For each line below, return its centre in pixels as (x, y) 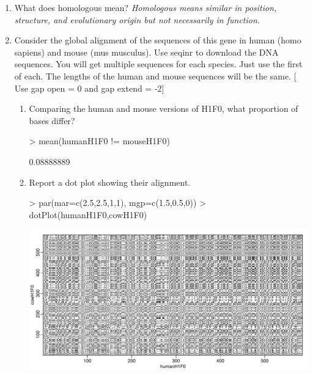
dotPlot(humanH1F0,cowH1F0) (88, 214)
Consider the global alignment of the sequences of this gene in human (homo (158, 40)
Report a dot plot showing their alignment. (110, 182)
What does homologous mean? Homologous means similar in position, (145, 7)
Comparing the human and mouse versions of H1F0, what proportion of (164, 108)
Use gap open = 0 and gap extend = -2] (89, 88)
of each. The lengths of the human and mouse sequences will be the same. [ (155, 75)
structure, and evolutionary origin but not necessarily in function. (137, 19)
